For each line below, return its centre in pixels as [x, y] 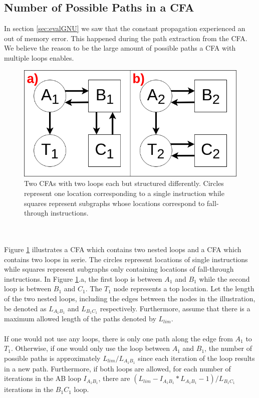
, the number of [228, 348]
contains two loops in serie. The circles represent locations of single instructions [126, 259]
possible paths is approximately [52, 358]
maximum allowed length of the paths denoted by [80, 319]
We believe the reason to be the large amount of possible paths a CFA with [120, 48]
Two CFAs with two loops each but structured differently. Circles [124, 183]
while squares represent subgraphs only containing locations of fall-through [119, 269]
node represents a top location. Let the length [184, 288]
